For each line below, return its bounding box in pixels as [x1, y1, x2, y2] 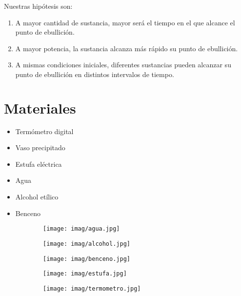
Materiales [4, 98, 76, 118]
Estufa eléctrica [15, 158, 62, 169]
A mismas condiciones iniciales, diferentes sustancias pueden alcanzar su [15, 59, 231, 70]
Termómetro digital [15, 126, 74, 136]
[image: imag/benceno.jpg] [43, 255, 130, 262]
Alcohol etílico [15, 192, 59, 202]
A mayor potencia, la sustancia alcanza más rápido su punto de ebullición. [15, 43, 238, 53]
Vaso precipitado [15, 142, 65, 153]
